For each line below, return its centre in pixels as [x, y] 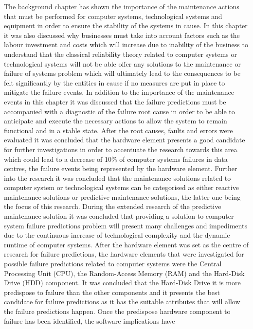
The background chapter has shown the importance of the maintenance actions [122, 6]
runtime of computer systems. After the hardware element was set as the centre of [126, 244]
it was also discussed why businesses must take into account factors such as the [122, 35]
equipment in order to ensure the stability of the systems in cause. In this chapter [126, 26]
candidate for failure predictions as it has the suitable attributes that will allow [122, 302]
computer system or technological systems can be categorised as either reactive [121, 187]
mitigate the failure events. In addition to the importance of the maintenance [119, 92]
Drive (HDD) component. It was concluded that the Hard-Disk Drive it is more [122, 283]
